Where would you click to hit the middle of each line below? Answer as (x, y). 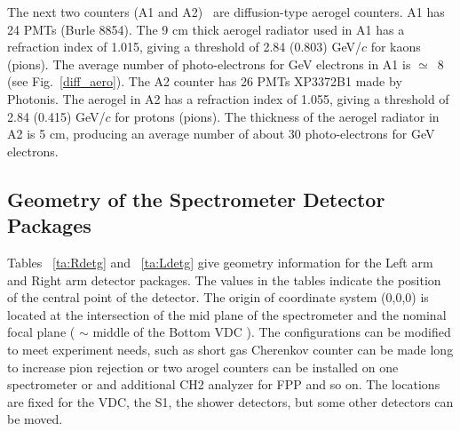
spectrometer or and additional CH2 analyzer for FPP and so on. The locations (224, 384)
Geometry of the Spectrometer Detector (196, 199)
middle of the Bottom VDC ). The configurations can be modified (272, 332)
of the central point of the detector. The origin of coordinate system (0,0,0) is (218, 297)
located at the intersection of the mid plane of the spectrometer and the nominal (227, 314)
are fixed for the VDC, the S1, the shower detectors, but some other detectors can (230, 401)
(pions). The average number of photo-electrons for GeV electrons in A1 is (209, 64)
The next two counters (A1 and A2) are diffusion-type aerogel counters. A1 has (226, 12)
